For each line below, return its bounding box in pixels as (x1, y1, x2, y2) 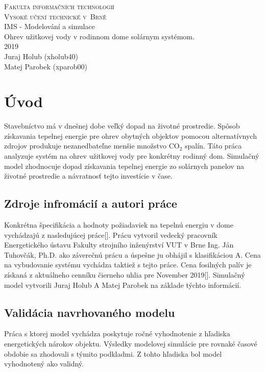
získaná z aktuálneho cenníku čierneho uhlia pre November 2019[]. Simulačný (4, 269, 245, 280)
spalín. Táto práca (184, 140, 242, 151)
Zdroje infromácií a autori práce (4, 195, 177, 211)
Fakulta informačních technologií (4, 1, 114, 11)
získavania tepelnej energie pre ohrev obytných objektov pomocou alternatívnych (4, 130, 257, 141)
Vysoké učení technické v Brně (4, 11, 107, 21)
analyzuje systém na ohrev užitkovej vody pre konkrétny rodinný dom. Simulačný (4, 151, 259, 161)
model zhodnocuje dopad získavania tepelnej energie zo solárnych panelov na (4, 160, 245, 171)
